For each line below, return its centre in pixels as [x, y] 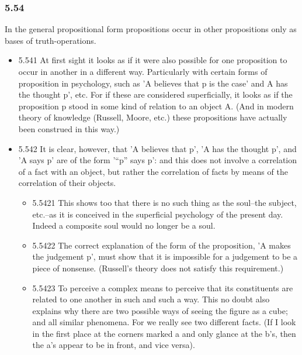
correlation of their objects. [67, 183]
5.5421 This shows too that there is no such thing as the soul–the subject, [164, 202]
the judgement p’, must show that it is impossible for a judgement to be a [165, 256]
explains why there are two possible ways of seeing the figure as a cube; [160, 310]
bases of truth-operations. [51, 40]
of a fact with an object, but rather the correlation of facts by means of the [153, 171]
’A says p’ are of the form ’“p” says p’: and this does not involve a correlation [158, 160]
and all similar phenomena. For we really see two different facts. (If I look [164, 322]
